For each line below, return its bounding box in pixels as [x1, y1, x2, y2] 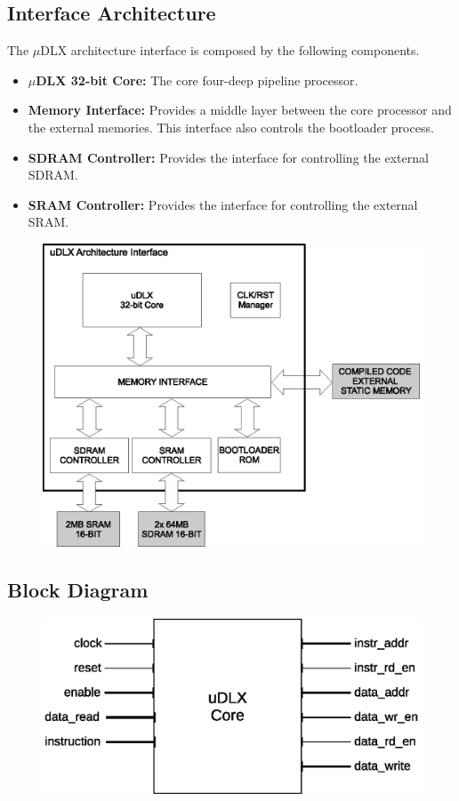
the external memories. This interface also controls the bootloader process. [28, 117, 434, 136]
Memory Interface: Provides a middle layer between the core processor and [28, 100, 452, 119]
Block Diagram [7, 576, 149, 604]
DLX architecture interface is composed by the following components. [40, 41, 420, 60]
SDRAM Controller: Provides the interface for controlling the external [28, 148, 429, 166]
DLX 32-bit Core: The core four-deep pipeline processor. [36, 70, 358, 89]
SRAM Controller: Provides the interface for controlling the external [28, 195, 418, 213]
